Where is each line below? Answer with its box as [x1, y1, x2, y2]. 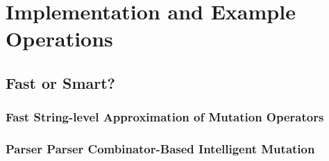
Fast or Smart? [6, 71, 115, 93]
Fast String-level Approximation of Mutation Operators [6, 108, 324, 126]
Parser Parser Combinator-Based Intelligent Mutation [6, 140, 315, 158]
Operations [6, 24, 113, 53]
